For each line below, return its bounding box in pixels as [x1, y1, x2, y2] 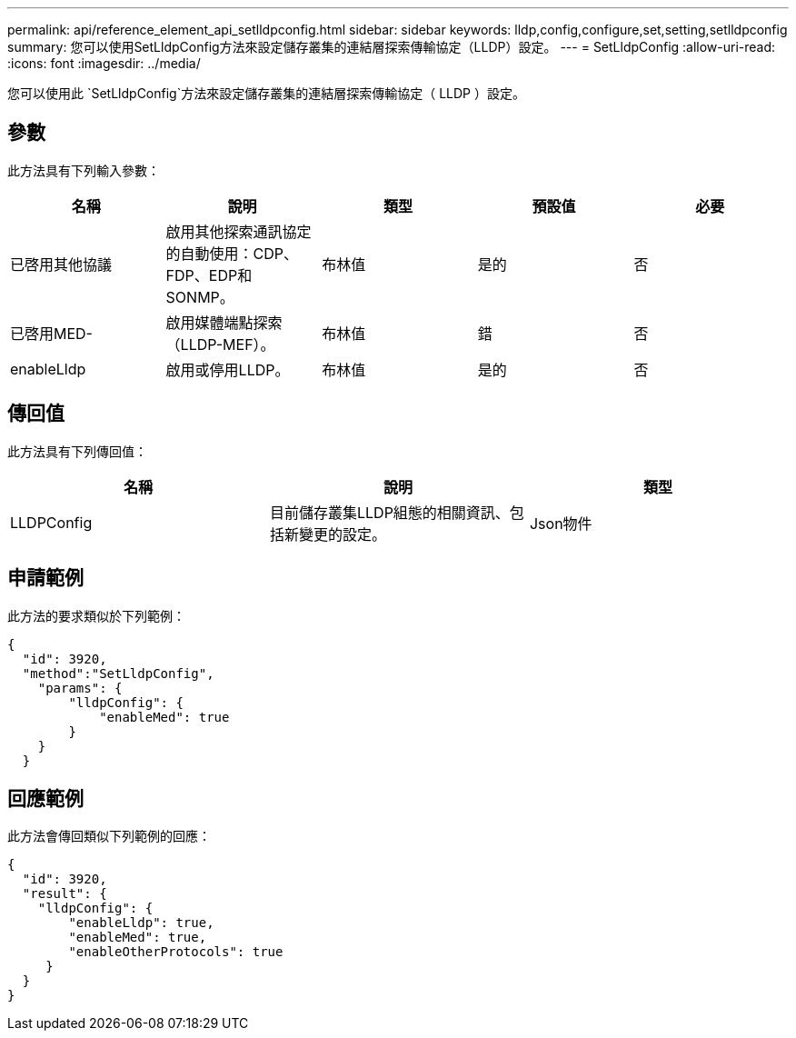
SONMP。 [165, 287, 234, 306]
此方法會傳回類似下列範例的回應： [7, 828, 211, 844]
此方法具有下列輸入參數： [7, 162, 160, 178]
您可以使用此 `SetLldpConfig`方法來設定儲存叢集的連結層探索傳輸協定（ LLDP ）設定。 [7, 85, 525, 101]
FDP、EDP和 [165, 265, 253, 284]
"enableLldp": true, [68, 915, 214, 931]
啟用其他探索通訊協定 [165, 222, 312, 241]
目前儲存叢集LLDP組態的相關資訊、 [269, 503, 510, 522]
